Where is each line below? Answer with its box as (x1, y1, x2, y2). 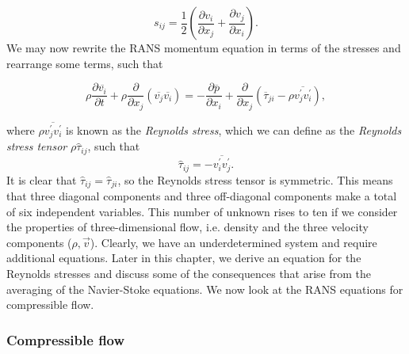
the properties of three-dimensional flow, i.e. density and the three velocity (6, 219, 369, 235)
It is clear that (6, 171, 77, 188)
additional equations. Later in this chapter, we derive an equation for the (6, 249, 361, 266)
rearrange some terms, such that (6, 55, 163, 71)
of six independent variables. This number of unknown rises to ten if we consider (6, 203, 398, 219)
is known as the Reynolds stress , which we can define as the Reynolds (65, 122, 402, 138)
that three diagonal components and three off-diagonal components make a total (6, 188, 397, 204)
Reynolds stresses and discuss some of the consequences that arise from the (6, 265, 372, 282)
